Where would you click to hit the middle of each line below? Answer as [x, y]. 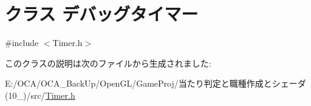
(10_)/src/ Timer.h [40, 95]
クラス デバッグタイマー [102, 14]
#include [22, 43]
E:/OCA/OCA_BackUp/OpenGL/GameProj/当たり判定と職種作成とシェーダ [155, 83]
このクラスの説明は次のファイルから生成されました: [108, 63]
